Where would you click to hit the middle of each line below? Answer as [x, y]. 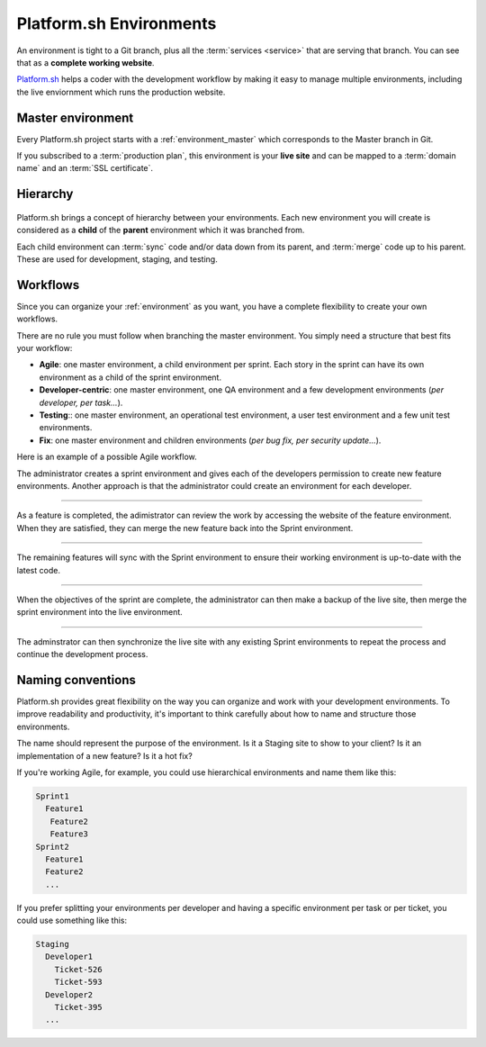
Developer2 [69, 994]
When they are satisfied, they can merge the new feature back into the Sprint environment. [185, 528]
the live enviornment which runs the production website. [121, 92]
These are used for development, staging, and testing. [117, 259]
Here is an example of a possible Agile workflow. [107, 457]
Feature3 [69, 834]
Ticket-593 [78, 982]
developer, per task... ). [81, 402]
